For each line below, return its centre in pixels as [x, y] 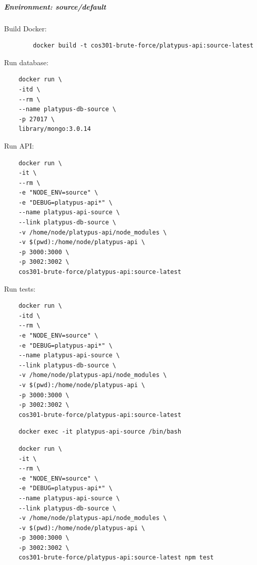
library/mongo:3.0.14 [55, 129]
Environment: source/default [55, 6]
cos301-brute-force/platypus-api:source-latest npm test [116, 558]
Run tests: [20, 288]
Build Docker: [25, 28]
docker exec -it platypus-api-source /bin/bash [100, 432]
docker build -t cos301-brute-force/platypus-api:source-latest [143, 46]
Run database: [26, 62]
